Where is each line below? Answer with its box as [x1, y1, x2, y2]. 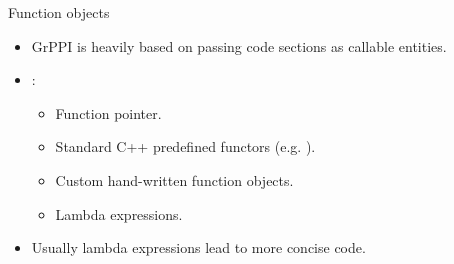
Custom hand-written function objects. [55, 169, 294, 190]
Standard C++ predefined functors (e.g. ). [55, 136, 316, 157]
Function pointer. [55, 102, 162, 123]
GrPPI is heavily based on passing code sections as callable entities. [31, 35, 447, 56]
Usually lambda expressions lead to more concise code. [31, 237, 366, 258]
